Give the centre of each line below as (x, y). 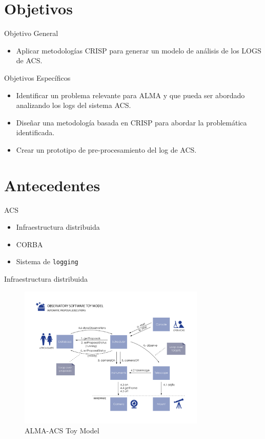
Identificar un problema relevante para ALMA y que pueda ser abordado (130, 95)
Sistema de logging (47, 261)
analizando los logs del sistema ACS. (74, 105)
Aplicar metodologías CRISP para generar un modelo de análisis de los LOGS (139, 50)
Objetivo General (31, 33)
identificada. (35, 132)
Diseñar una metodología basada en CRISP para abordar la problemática (131, 122)
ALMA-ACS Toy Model (62, 431)
